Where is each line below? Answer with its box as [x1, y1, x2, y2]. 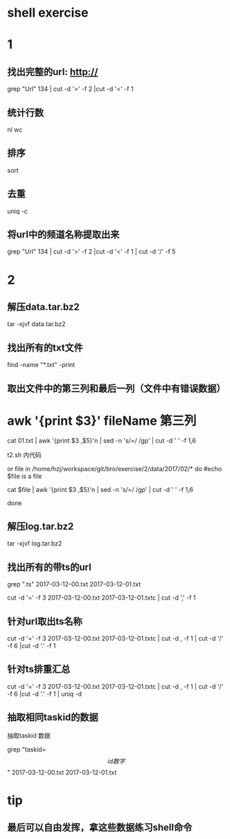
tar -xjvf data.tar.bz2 [7, 320, 66, 328]
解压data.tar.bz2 [7, 301, 80, 313]
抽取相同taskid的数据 [7, 711, 98, 723]
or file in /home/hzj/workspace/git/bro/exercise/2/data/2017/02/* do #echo [7, 464, 222, 473]
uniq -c [7, 207, 28, 215]
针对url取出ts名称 [7, 616, 82, 627]
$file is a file [7, 472, 42, 480]
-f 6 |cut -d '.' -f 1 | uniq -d [7, 689, 82, 698]
